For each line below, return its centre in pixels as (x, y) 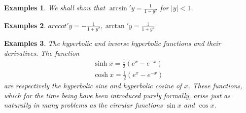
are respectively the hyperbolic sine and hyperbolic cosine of (93, 86)
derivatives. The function (42, 53)
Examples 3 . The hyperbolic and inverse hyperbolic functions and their (112, 43)
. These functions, (215, 86)
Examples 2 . (25, 25)
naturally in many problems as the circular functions (83, 105)
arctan (115, 26)
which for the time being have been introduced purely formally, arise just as (117, 95)
